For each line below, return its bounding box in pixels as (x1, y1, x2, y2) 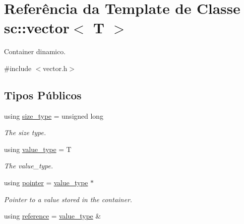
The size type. (4, 127, 46, 138)
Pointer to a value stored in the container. (4, 194, 132, 204)
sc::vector (4, 17, 69, 38)
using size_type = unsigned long (4, 110, 104, 121)
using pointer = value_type (4, 177, 88, 188)
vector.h (43, 63, 67, 73)
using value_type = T (4, 144, 71, 154)
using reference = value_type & (4, 211, 101, 221)
